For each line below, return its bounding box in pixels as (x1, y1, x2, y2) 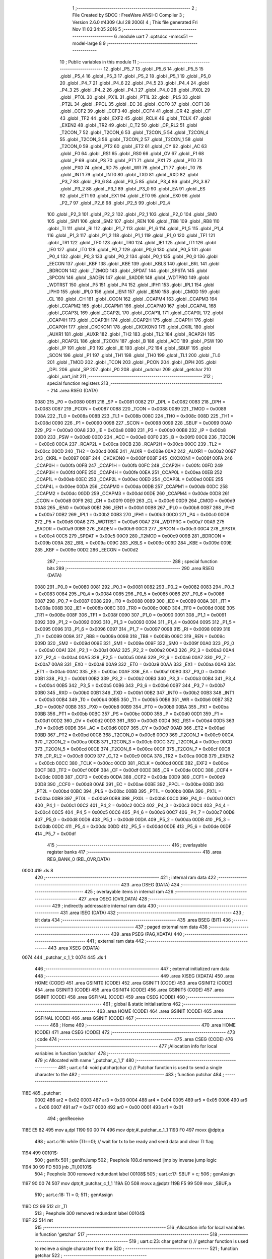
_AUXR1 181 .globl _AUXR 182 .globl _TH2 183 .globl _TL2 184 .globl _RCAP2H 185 (47, 331, 215, 337)
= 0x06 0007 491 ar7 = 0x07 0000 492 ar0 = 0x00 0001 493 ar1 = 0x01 (34, 1104, 183, 1110)
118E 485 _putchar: (22, 1090, 61, 1096)
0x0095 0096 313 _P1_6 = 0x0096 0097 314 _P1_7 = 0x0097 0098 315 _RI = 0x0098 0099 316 (34, 626, 231, 632)
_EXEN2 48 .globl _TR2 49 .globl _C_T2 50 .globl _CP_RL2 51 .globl (59, 122, 197, 128)
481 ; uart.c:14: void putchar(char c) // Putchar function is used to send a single (58, 1064, 223, 1070)
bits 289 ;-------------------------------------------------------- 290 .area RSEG (47, 566, 215, 572)
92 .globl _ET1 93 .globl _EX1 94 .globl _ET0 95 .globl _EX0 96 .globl (59, 193, 201, 199)
